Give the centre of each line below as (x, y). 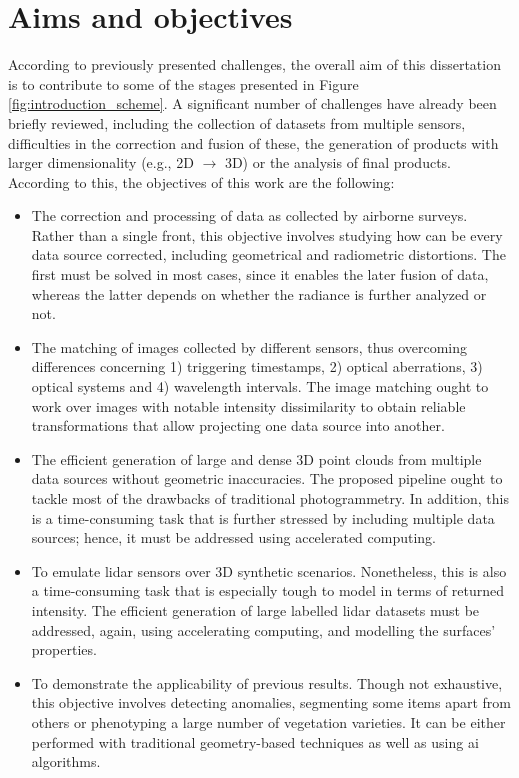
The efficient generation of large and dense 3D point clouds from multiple (256, 458)
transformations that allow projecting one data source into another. (238, 425)
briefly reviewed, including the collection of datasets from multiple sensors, (237, 122)
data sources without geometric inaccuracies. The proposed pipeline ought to (267, 478)
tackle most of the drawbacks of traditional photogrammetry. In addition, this (270, 498)
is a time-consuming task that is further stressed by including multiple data (263, 517)
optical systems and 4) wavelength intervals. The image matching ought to (260, 386)
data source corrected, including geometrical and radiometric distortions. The (268, 254)
